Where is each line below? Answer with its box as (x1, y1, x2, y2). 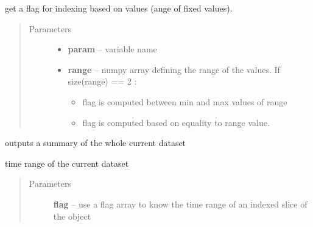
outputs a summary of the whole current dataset (5, 136, 186, 149)
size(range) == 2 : (68, 75, 137, 88)
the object (53, 209, 91, 222)
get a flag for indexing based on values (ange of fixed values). (5, 2, 233, 14)
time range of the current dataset (5, 156, 129, 169)
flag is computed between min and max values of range (82, 95, 287, 108)
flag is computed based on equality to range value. (82, 116, 270, 128)
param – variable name (68, 43, 157, 55)
